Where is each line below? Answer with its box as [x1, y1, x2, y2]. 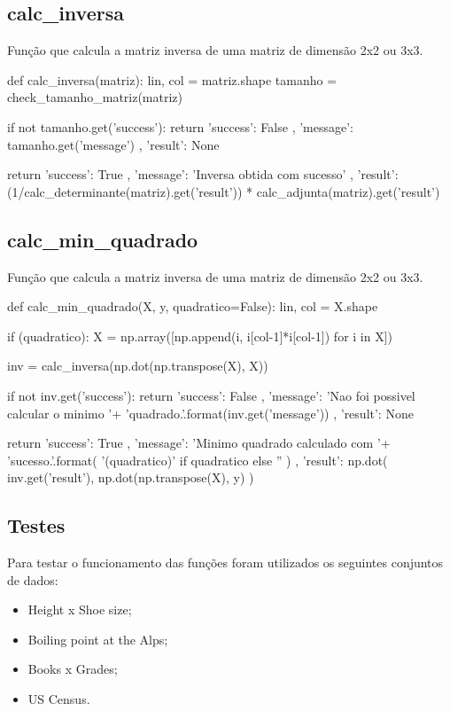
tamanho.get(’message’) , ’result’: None [7, 135, 220, 153]
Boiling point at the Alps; [27, 629, 168, 648]
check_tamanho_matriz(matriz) [7, 88, 183, 106]
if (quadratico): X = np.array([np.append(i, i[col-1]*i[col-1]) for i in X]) [7, 326, 393, 345]
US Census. [27, 690, 90, 708]
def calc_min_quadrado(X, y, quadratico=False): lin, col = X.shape [7, 297, 378, 316]
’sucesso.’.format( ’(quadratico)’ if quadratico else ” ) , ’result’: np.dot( [7, 450, 388, 469]
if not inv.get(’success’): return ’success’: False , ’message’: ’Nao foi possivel [7, 386, 415, 404]
